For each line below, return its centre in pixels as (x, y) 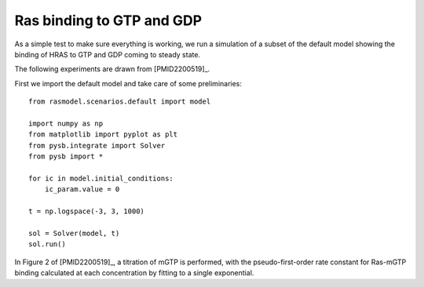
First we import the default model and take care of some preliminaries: (128, 83)
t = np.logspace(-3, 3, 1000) (87, 211)
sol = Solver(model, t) (74, 233)
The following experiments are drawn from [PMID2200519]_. (112, 69)
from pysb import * (66, 156)
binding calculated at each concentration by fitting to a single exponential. (134, 272)
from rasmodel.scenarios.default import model (120, 102)
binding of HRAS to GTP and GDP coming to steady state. (107, 54)
